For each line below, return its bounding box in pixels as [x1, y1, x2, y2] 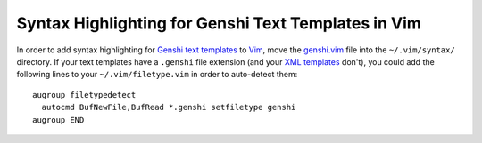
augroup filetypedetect [32, 90, 137, 99]
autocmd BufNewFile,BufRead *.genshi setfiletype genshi [41, 102, 296, 113]
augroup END [32, 115, 85, 124]
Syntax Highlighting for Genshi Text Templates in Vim [16, 13, 421, 33]
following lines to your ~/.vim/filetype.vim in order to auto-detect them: [16, 69, 298, 80]
